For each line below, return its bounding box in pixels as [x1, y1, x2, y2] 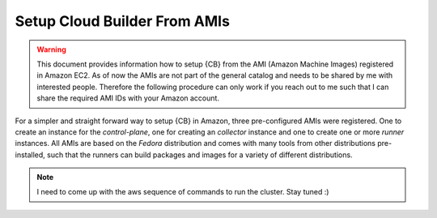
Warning [36, 45, 66, 54]
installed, [15, 150, 46, 160]
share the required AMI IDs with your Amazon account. [36, 93, 220, 103]
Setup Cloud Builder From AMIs [15, 12, 231, 30]
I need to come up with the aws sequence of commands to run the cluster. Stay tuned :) [36, 187, 329, 197]
